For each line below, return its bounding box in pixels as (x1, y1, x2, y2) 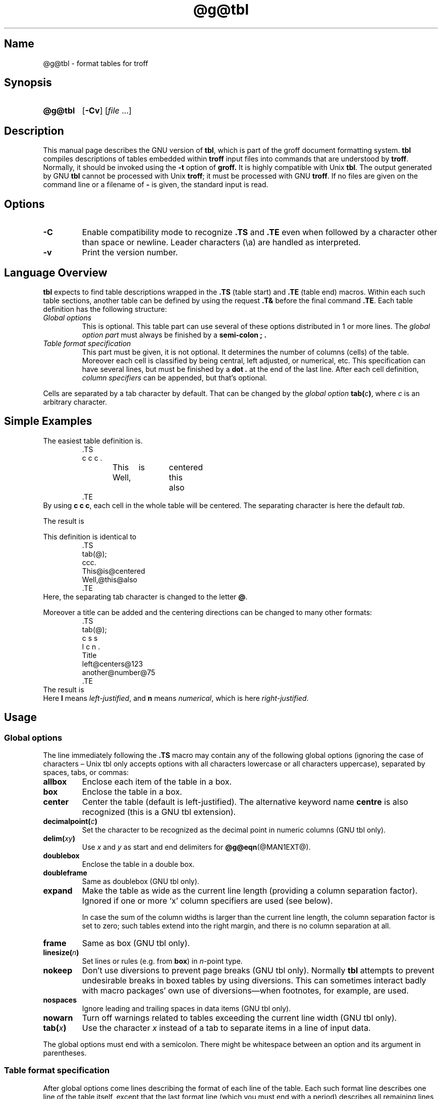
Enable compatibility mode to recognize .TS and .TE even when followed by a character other (82, 227, 437, 238)
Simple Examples (4, 415, 92, 428)
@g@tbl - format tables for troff (43, 59, 148, 68)
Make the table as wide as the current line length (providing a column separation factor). (82, 886, 418, 896)
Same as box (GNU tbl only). (82, 938, 190, 949)
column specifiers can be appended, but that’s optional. (82, 373, 267, 382)
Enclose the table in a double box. (82, 860, 195, 869)
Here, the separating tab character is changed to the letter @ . (43, 592, 248, 601)
